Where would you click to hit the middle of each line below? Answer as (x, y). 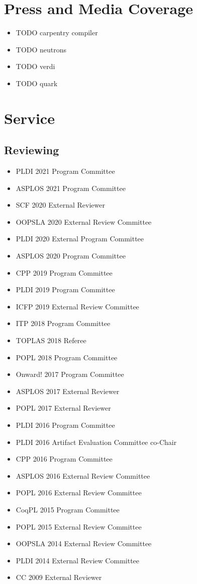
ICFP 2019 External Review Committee (77, 306)
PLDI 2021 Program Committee (65, 171)
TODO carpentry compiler (57, 33)
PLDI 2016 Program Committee (65, 425)
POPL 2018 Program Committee (67, 357)
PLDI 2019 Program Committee (65, 289)
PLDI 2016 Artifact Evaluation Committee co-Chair (96, 442)
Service (29, 118)
